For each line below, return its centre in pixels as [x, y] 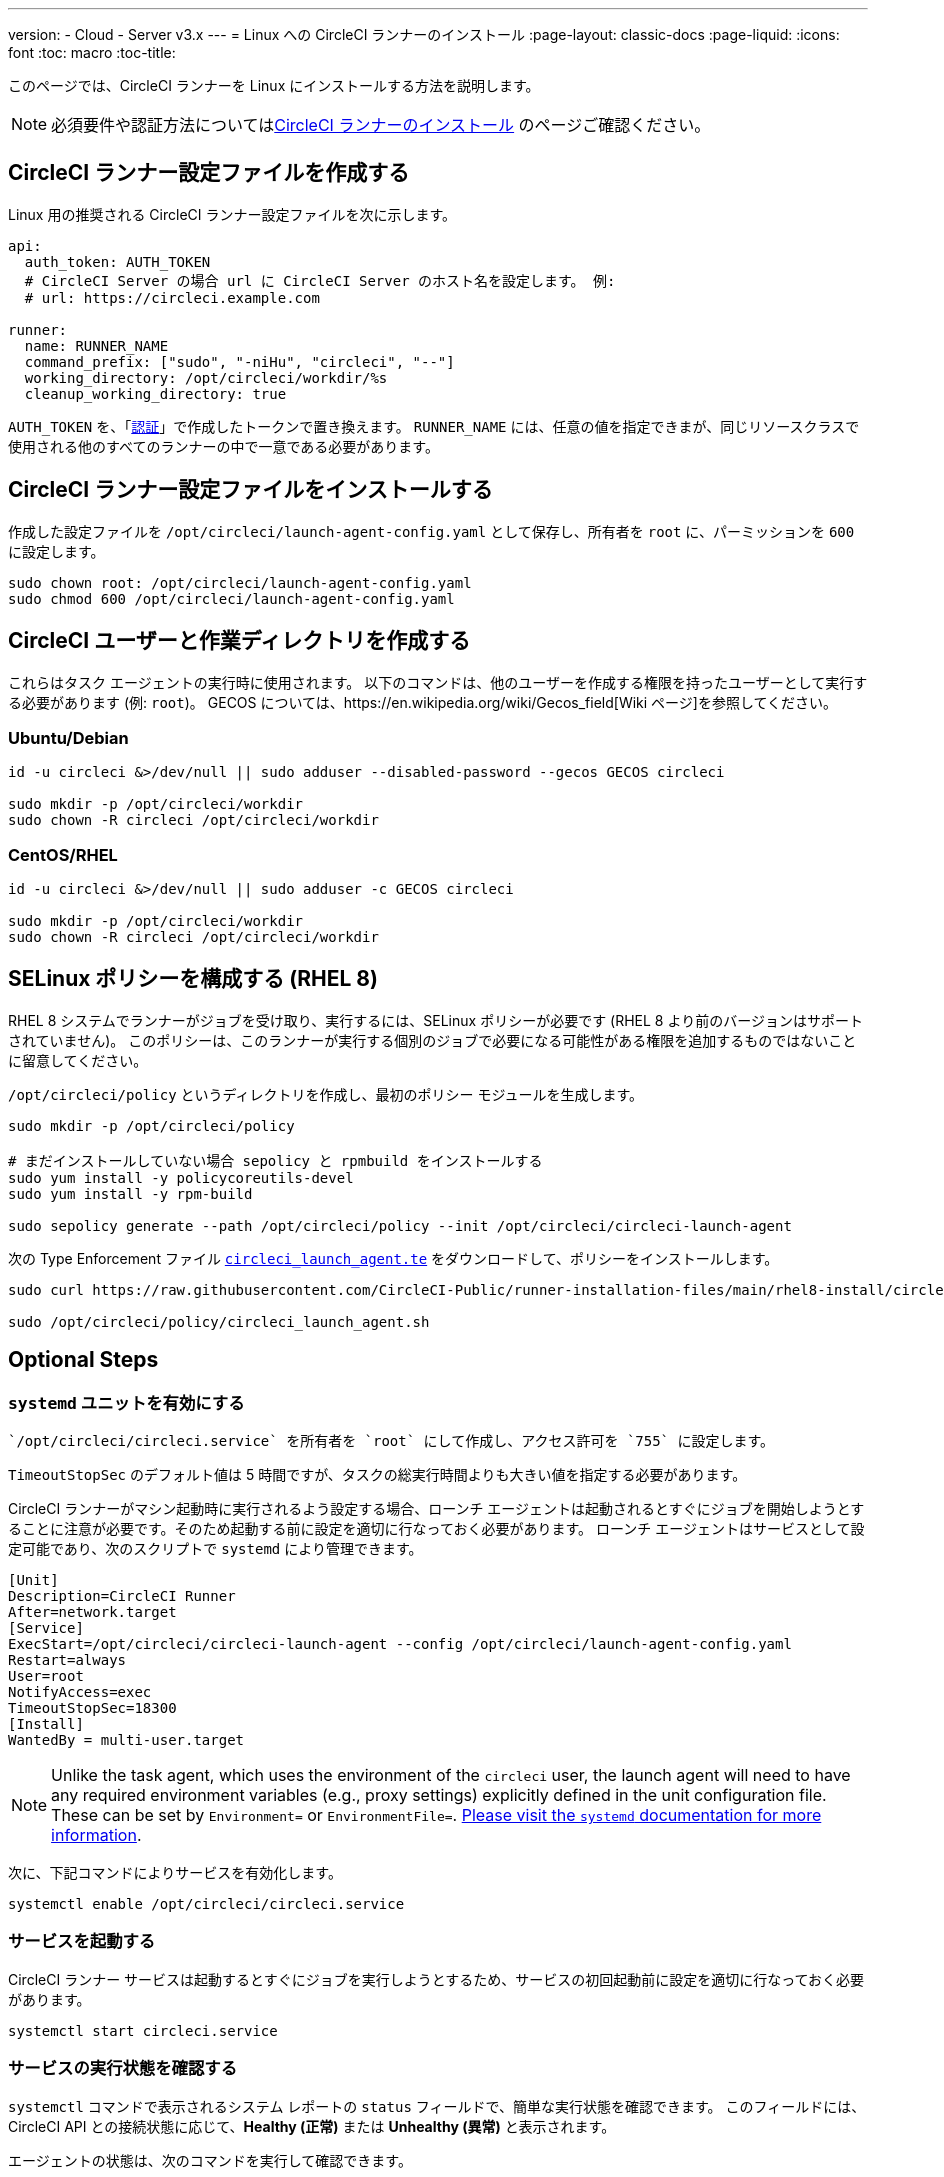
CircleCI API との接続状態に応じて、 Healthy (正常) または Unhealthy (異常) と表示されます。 [312, 2126]
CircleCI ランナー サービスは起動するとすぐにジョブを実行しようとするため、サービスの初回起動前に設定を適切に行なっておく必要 [436, 1979]
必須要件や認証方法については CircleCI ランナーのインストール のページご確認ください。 [381, 125]
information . [96, 1835]
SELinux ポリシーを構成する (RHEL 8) [193, 979]
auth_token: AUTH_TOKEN [117, 261]
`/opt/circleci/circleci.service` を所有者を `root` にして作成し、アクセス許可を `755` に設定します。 [391, 1441]
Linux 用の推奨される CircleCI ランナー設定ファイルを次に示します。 [232, 214]
